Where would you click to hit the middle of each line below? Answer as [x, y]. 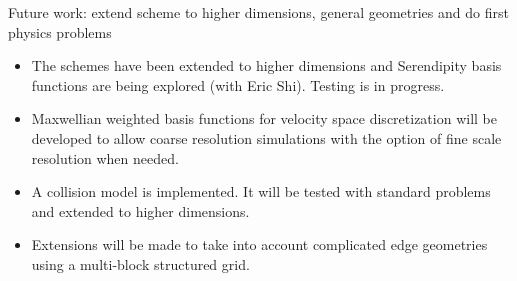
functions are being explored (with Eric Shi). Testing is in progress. [238, 84]
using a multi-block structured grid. [140, 263]
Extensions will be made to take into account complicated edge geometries [259, 244]
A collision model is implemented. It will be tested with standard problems [261, 191]
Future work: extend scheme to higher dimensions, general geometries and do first [258, 12]
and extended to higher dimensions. [140, 210]
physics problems [60, 31]
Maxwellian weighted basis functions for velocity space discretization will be [264, 118]
